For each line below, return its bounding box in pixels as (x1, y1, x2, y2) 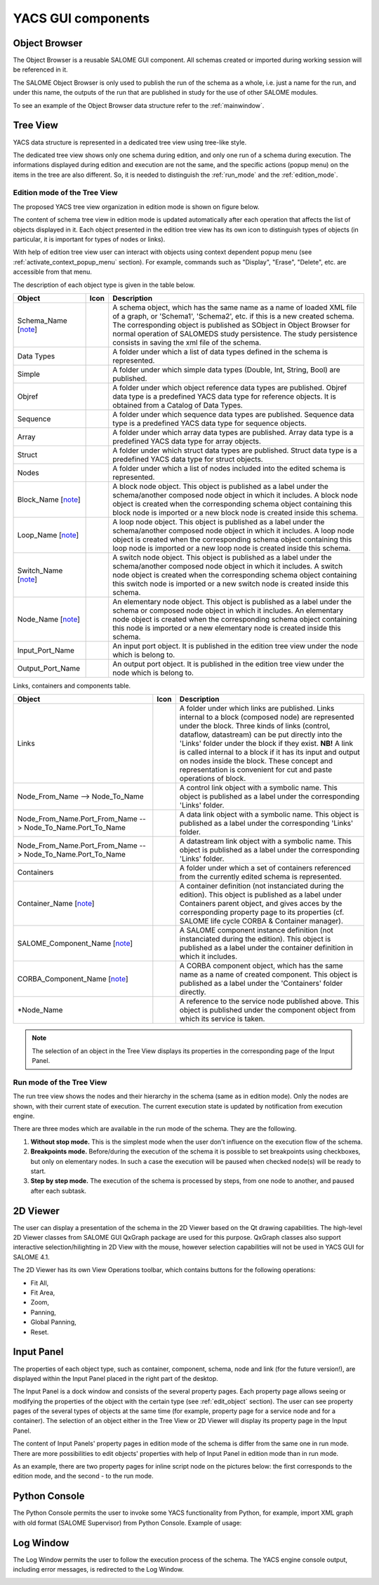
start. (30, 1167, 46, 1175)
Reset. (30, 1327, 49, 1336)
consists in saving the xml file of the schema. (112, 337, 262, 347)
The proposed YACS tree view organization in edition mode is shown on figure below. (13, 202, 260, 210)
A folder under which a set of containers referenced (179, 863, 351, 873)
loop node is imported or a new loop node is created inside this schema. (112, 543, 351, 553)
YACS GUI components (13, 11, 150, 26)
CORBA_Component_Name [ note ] (17, 974, 128, 984)
